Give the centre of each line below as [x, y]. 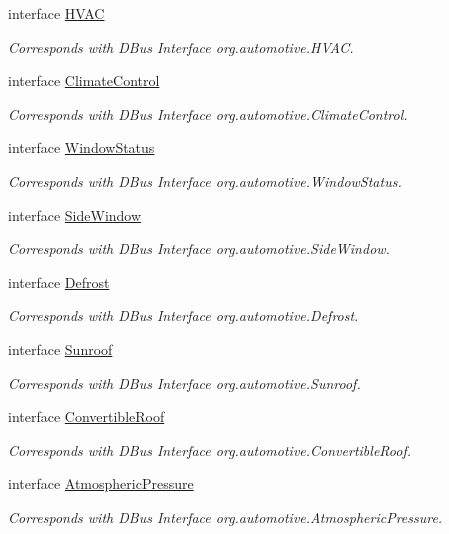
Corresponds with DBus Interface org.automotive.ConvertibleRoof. [210, 449]
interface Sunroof [60, 348]
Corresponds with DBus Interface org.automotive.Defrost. [183, 315]
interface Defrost [59, 281]
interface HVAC [56, 13]
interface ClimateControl [84, 80]
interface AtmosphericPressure [101, 483]
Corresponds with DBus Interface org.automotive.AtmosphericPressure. [225, 516]
